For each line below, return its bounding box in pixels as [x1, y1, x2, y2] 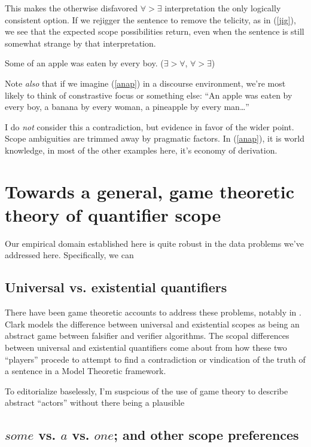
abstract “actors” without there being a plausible [5, 396, 185, 409]
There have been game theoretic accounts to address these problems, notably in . [5, 306, 301, 319]
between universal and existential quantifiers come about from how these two [5, 341, 287, 354]
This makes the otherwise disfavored [5, 2, 138, 14]
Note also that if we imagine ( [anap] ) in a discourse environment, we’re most [5, 76, 286, 89]
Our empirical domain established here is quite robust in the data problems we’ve [5, 237, 304, 249]
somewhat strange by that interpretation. [5, 36, 156, 49]
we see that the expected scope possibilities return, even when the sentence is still [5, 25, 304, 38]
